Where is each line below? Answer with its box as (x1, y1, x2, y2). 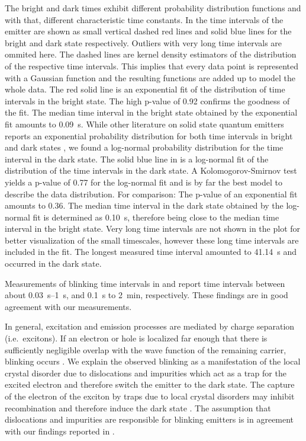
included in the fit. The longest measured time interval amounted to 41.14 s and (5, 245, 297, 258)
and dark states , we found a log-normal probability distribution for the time (5, 141, 284, 154)
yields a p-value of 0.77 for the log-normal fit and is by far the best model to (5, 175, 282, 188)
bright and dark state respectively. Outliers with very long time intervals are (5, 36, 282, 49)
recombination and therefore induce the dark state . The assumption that (5, 401, 271, 414)
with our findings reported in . (5, 424, 115, 437)
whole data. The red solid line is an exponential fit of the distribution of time (5, 83, 285, 95)
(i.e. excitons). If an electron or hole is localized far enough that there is (5, 332, 268, 344)
